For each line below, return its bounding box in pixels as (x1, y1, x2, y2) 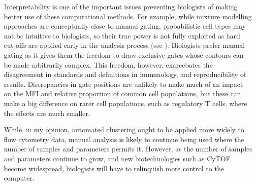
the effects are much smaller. (4, 108, 90, 118)
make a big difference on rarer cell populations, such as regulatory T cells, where (4, 98, 247, 108)
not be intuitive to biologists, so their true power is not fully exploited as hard (4, 30, 240, 40)
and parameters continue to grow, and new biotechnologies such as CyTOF (4, 153, 230, 163)
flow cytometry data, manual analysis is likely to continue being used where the (4, 134, 244, 144)
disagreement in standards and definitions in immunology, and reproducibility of (4, 69, 246, 79)
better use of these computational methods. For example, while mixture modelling (4, 11, 252, 21)
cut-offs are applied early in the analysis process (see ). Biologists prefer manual (4, 40, 245, 50)
